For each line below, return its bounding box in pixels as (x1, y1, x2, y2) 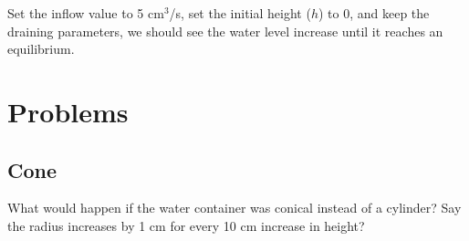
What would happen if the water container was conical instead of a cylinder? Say (7, 198, 462, 217)
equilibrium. (7, 39, 75, 58)
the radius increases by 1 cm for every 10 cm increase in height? (7, 215, 365, 235)
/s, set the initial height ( (169, 4, 311, 22)
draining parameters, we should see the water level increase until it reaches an (7, 21, 443, 40)
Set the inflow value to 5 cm (7, 4, 164, 22)
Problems (7, 92, 129, 130)
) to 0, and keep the (318, 4, 430, 22)
